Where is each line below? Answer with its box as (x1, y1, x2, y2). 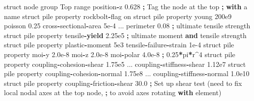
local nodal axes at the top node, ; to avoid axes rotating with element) (4, 87, 222, 98)
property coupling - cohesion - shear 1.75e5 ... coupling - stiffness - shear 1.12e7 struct (4, 59, 246, 69)
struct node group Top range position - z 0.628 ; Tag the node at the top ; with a (4, 1, 248, 11)
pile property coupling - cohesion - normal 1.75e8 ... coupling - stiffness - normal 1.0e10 (4, 68, 250, 79)
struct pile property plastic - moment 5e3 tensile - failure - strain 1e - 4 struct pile (4, 40, 234, 50)
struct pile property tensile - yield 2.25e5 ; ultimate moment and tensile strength (4, 30, 247, 40)
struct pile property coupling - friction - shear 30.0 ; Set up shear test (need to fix (4, 78, 242, 88)
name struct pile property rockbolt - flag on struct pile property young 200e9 (4, 11, 232, 21)
